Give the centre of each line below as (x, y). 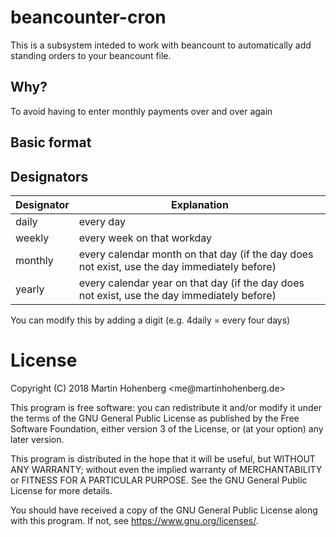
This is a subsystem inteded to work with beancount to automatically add (161, 45)
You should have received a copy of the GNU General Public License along (164, 510)
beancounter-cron (88, 17)
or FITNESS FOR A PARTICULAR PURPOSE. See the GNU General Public (159, 480)
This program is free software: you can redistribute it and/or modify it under (166, 407)
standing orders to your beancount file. (91, 55)
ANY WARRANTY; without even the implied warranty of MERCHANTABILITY (166, 469)
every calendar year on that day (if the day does (191, 283)
